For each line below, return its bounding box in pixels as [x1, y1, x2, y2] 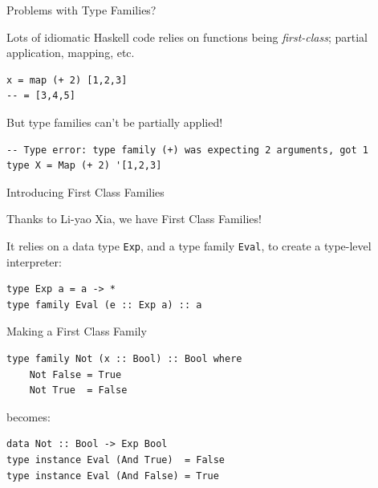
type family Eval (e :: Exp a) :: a [6, 299, 202, 311]
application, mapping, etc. [6, 44, 135, 61]
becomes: [6, 408, 51, 425]
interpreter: [6, 253, 62, 270]
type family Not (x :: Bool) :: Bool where [6, 352, 242, 364]
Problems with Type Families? [6, 2, 156, 18]
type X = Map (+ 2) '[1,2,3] [6, 160, 162, 172]
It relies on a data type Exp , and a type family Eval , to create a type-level [6, 237, 372, 254]
